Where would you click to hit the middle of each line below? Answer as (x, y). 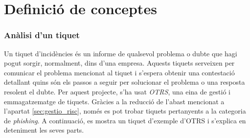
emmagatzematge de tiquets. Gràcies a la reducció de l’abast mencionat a (114, 101)
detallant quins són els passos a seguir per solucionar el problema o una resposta (125, 82)
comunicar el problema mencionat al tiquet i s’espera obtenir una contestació (119, 72)
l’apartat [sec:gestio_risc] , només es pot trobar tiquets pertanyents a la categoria (125, 111)
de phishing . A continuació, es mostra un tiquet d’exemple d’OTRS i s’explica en (125, 120)
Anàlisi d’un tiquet (42, 35)
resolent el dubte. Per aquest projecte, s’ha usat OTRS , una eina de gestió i (117, 91)
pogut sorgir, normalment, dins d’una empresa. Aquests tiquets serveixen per (119, 63)
